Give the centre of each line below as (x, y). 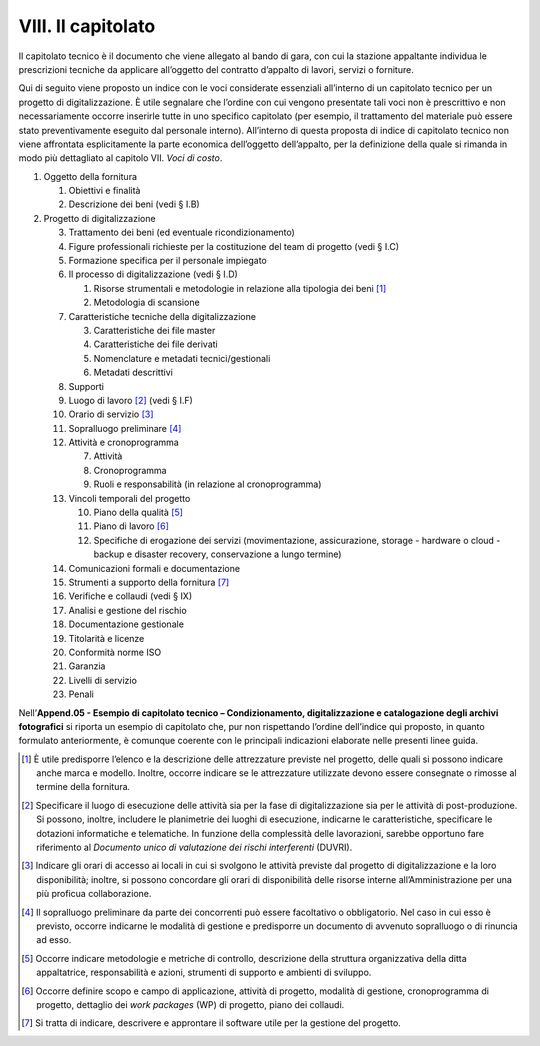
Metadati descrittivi (133, 372)
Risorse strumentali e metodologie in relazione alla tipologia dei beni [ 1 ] (240, 288)
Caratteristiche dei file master (154, 330)
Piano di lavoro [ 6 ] (131, 526)
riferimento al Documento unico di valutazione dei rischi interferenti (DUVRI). (194, 847)
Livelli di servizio (102, 680)
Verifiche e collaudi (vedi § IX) (130, 596)
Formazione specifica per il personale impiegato (167, 261)
